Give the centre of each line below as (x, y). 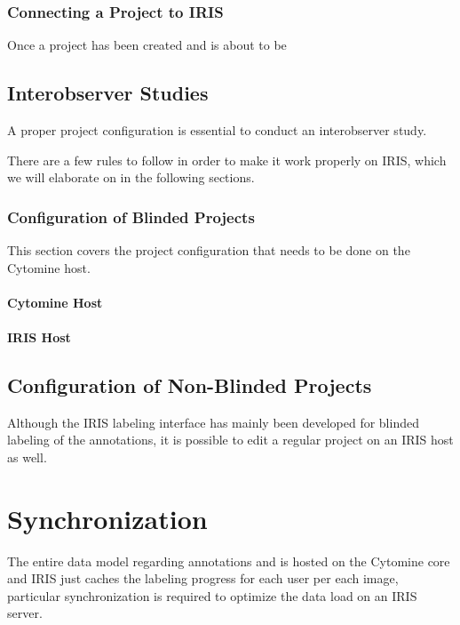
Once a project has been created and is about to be (147, 45)
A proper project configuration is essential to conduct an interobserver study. (217, 130)
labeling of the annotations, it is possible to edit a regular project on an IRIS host (230, 440)
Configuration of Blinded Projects (131, 216)
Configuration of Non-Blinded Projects (190, 385)
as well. (27, 457)
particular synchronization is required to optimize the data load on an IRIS (212, 595)
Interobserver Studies (108, 93)
